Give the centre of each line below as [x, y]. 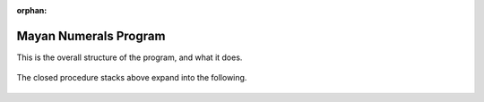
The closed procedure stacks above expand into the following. [132, 78]
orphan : [32, 10]
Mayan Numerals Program [91, 36]
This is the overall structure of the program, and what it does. [130, 57]
